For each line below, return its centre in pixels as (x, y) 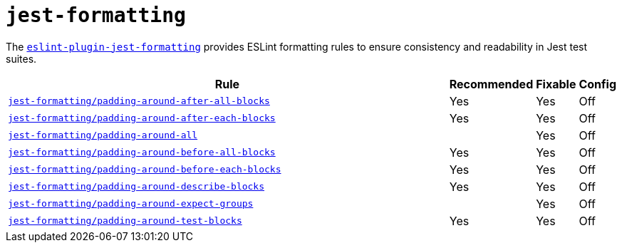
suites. (21, 58)
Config (597, 84)
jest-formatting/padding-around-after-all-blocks (139, 101)
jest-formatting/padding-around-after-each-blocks (142, 118)
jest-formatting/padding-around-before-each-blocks (145, 170)
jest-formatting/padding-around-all (103, 135)
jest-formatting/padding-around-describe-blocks (136, 187)
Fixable (556, 84)
